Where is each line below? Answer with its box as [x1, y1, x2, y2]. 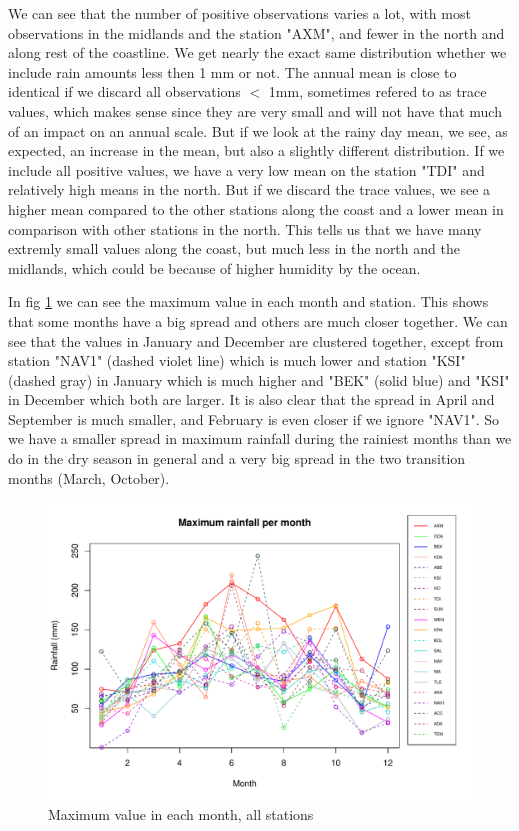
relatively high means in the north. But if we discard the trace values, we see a [8, 179, 491, 200]
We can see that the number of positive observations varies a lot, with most [8, 3, 471, 23]
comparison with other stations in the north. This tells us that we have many [8, 218, 482, 239]
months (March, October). [8, 467, 170, 488]
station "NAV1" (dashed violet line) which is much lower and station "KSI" [8, 350, 466, 371]
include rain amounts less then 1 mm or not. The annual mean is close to [8, 61, 457, 82]
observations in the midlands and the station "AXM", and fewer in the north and [8, 22, 505, 43]
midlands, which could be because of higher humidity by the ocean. [8, 257, 421, 278]
